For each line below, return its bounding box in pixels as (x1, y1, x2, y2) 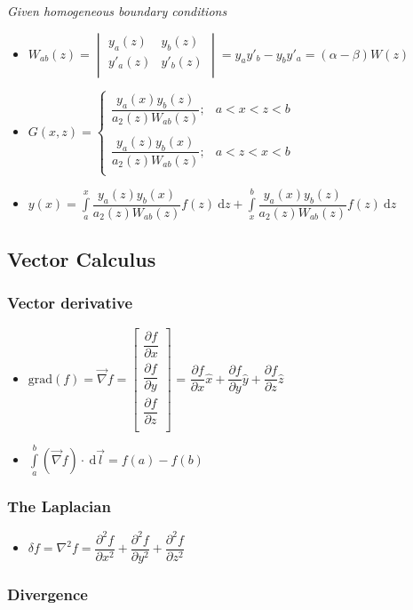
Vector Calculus (7, 245, 156, 273)
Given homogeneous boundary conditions (7, 2, 227, 20)
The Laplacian (7, 495, 111, 518)
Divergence (7, 582, 88, 605)
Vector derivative (7, 292, 132, 314)
